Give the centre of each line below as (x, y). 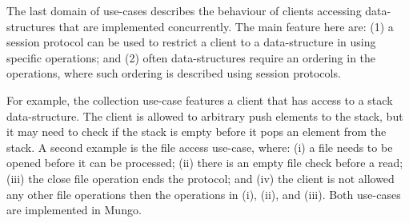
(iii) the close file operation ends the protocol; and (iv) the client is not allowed (200, 178)
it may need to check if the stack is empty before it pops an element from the (196, 131)
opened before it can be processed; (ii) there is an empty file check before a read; (205, 163)
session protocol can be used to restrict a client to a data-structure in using (191, 42)
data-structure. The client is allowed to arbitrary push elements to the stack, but (205, 115)
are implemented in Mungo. (74, 210)
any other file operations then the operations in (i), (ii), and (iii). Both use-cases (204, 194)
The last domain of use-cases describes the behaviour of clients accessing (184, 10)
